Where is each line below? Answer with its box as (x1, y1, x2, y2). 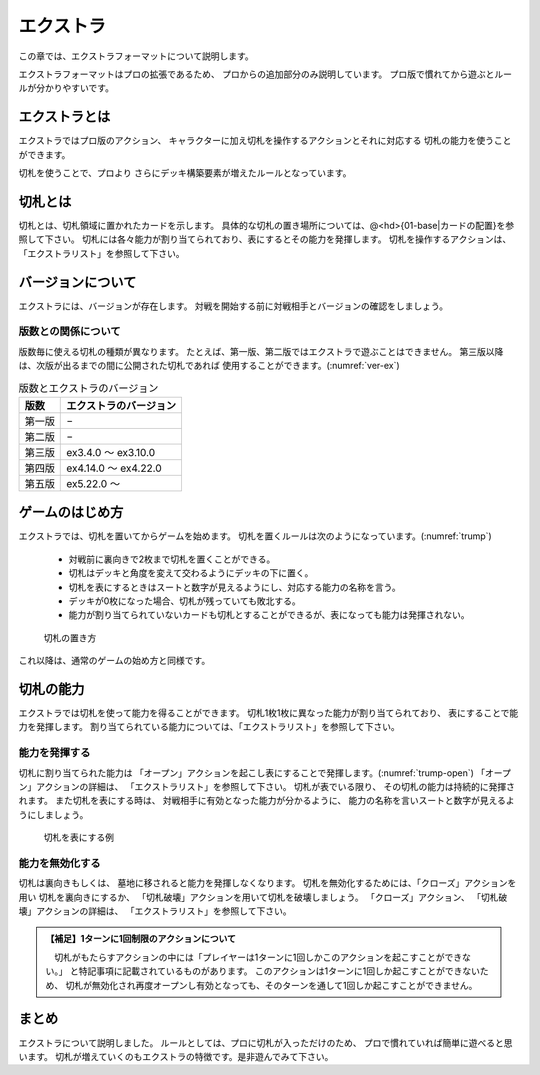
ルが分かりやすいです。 (18, 82, 115, 94)
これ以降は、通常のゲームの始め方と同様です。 (18, 655, 211, 667)
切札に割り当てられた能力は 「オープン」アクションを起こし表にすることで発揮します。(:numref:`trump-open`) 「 (18, 766, 485, 779)
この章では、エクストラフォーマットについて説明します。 (18, 50, 254, 62)
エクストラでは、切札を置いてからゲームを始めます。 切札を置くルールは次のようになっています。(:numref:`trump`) (18, 530, 492, 542)
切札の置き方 (43, 631, 97, 644)
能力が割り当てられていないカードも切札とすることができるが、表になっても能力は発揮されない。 (68, 609, 470, 621)
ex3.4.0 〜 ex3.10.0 (66, 445, 156, 459)
